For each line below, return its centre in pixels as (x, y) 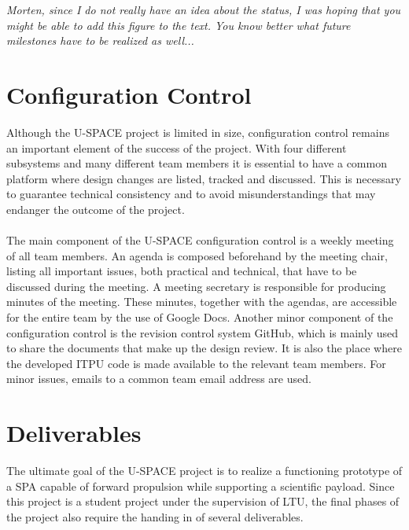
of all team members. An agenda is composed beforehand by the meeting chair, (197, 255)
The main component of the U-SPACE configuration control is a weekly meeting (200, 240)
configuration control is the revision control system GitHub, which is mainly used (203, 332)
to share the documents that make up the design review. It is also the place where (204, 348)
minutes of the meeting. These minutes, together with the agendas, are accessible (202, 302)
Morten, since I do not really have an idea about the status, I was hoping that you (204, 9)
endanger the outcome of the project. (96, 209)
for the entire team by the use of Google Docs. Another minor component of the (200, 317)
